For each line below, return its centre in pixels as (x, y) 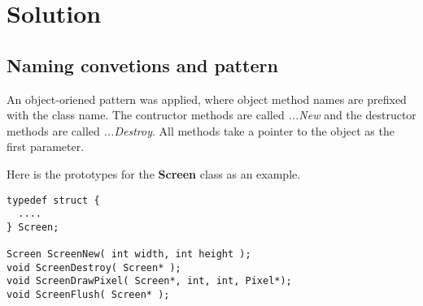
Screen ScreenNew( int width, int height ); (129, 254)
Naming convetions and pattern (142, 65)
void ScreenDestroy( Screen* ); (94, 267)
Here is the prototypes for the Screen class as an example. (154, 173)
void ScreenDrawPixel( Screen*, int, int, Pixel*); (149, 281)
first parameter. (46, 147)
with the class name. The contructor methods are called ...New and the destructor (211, 115)
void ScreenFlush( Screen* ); (88, 295)
